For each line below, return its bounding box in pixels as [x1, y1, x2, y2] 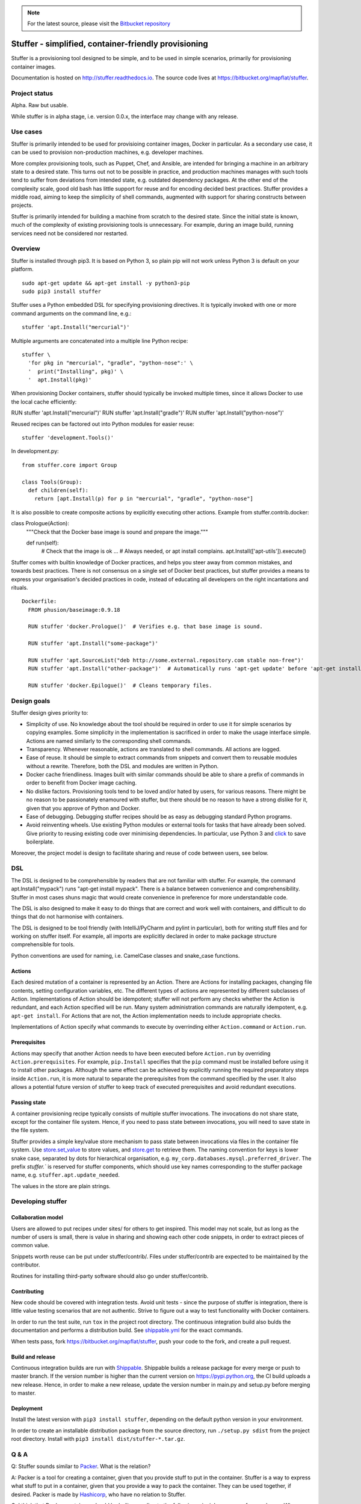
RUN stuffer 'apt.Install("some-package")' [28, 640, 159, 647]
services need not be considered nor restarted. [11, 229, 129, 237]
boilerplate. [26, 838, 54, 845]
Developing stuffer [11, 1197, 67, 1206]
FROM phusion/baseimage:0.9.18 [28, 606, 120, 613]
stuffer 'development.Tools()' [22, 434, 114, 442]
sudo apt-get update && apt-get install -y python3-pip [22, 280, 190, 286]
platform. [11, 265, 34, 273]
